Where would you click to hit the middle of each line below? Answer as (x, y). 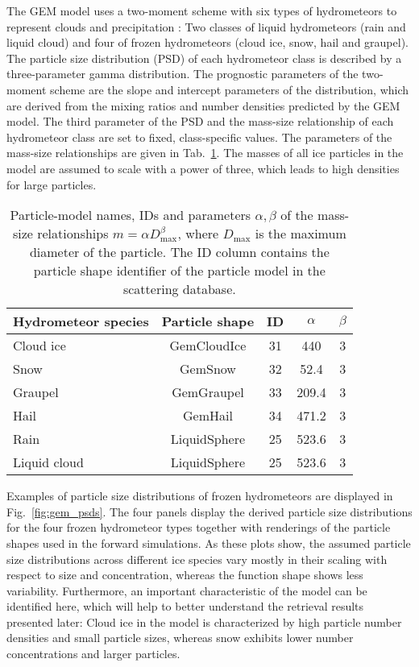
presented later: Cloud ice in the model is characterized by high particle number (204, 621)
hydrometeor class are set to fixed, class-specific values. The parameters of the (199, 137)
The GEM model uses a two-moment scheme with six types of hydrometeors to (202, 10)
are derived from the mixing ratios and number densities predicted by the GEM (203, 105)
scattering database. (179, 289)
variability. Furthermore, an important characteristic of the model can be (187, 590)
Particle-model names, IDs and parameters (131, 215)
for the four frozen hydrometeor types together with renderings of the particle (199, 527)
